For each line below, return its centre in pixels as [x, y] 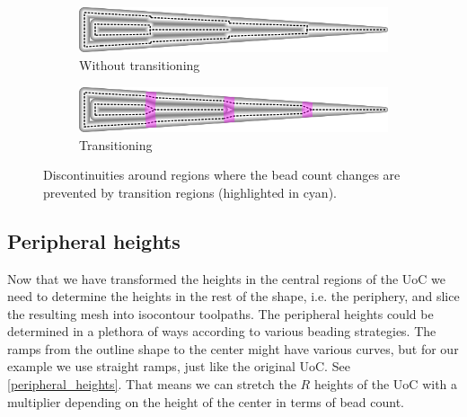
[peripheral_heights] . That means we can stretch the [152, 384]
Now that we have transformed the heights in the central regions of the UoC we [226, 278]
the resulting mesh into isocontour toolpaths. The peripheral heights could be [220, 313]
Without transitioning [140, 64]
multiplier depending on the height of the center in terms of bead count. [206, 401]
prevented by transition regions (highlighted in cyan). [190, 192]
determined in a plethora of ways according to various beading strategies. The [222, 331]
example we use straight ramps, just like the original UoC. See [179, 366]
